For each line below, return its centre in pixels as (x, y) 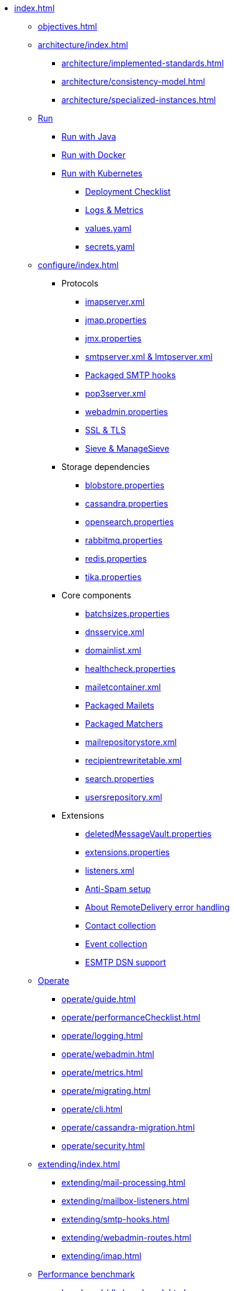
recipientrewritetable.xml (134, 760)
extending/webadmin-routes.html (126, 1237)
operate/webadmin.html (108, 1054)
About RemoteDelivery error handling (157, 907)
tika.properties (113, 577)
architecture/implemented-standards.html (143, 63)
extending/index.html (79, 1164)
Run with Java (89, 136)
